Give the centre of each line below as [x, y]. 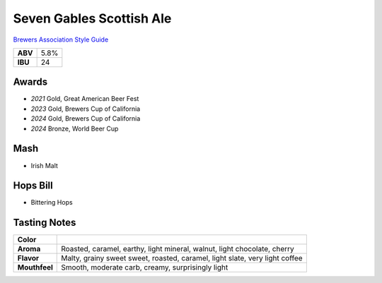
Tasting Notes [45, 223]
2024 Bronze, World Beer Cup [75, 128]
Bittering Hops [52, 203]
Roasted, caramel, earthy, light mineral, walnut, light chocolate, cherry [178, 249]
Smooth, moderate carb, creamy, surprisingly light [145, 267]
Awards [30, 82]
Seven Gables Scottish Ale [92, 18]
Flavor [28, 258]
